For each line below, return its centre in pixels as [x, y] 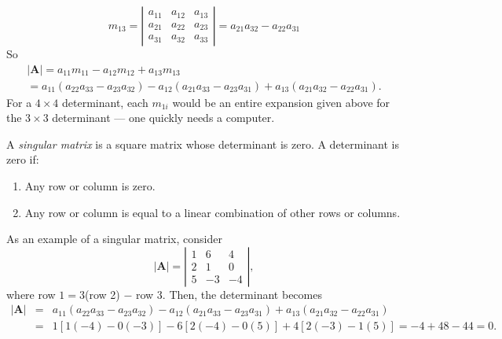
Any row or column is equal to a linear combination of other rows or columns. [213, 212]
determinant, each [105, 102]
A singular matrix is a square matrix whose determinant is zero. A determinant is [203, 144]
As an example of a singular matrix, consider [114, 239]
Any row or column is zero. [90, 186]
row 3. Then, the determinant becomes [229, 294]
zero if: [23, 159]
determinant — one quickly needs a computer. [163, 118]
